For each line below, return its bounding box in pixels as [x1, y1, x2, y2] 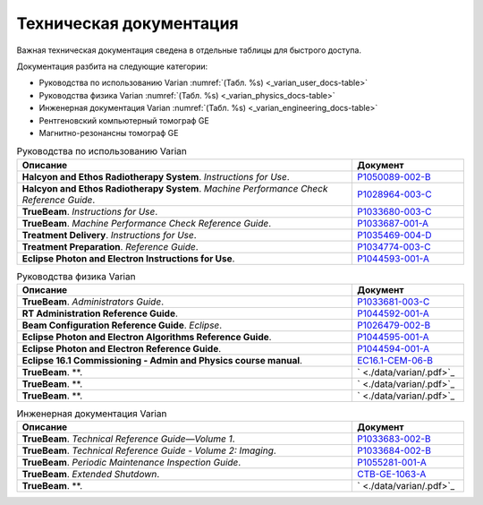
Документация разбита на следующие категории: [16, 61, 208, 72]
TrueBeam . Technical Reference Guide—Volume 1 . [21, 432, 236, 445]
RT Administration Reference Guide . [21, 307, 179, 320]
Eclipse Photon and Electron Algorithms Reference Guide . [21, 331, 272, 344]
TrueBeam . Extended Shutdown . [21, 468, 160, 481]
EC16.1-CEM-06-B [356, 355, 434, 367]
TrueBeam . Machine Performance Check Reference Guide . [21, 217, 272, 229]
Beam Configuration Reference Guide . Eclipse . [21, 319, 223, 331]
